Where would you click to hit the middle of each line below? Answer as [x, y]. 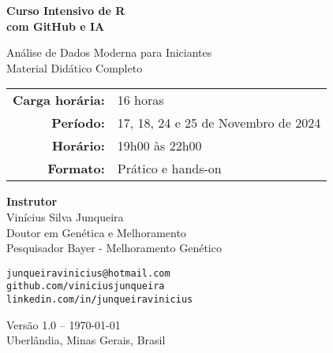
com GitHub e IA [56, 26]
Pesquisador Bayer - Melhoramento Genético [114, 248]
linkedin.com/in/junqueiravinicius [100, 300]
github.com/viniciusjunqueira [86, 286]
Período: [78, 123]
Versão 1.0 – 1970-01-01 [64, 324]
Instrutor [32, 201]
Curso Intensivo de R [66, 10]
